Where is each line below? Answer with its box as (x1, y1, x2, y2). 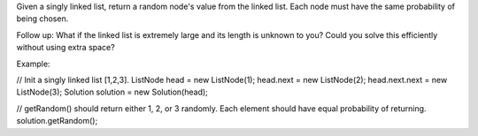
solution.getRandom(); (16, 116, 98, 126)
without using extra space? (16, 42, 115, 53)
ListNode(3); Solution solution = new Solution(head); (16, 87, 208, 97)
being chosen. (16, 13, 69, 24)
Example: (16, 58, 50, 69)
